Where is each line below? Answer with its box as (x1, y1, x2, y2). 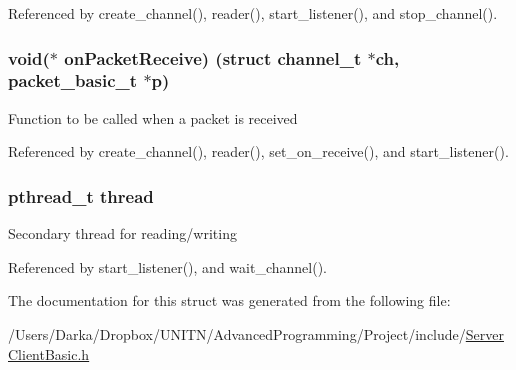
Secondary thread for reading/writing (8, 223, 237, 244)
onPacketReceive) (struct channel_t (64, 45, 362, 70)
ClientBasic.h (8, 343, 90, 364)
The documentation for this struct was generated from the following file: (8, 290, 451, 311)
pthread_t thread (8, 183, 154, 208)
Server (465, 323, 504, 344)
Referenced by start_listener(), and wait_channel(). (8, 256, 327, 277)
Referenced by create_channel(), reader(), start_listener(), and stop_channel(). (8, 3, 498, 23)
